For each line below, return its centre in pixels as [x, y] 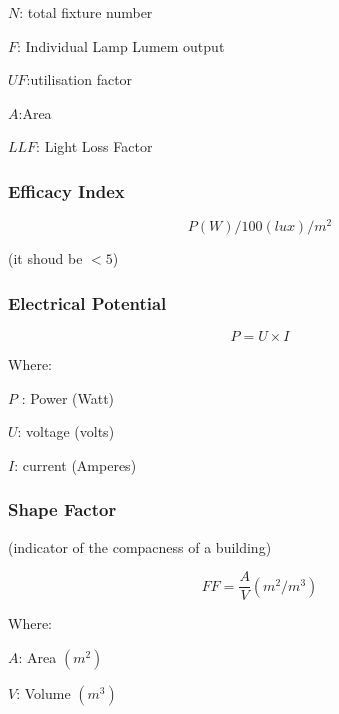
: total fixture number [86, 12]
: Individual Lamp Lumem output [121, 45]
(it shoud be [45, 258]
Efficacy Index [66, 190]
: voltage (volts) [66, 431]
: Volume [43, 692]
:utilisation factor [79, 79]
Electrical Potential [87, 302]
